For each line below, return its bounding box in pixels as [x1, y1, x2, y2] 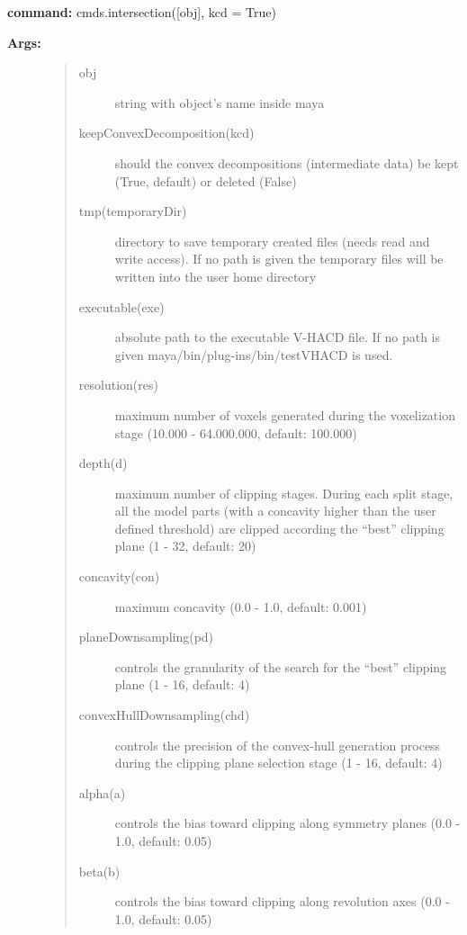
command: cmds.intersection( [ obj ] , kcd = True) [7, 3, 276, 21]
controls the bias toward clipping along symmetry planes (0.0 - [114, 814, 461, 832]
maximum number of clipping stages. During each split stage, [114, 483, 454, 502]
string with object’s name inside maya [114, 93, 325, 112]
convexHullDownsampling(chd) [78, 706, 250, 724]
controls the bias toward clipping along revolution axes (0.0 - [114, 892, 450, 911]
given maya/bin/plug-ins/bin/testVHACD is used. [114, 345, 393, 364]
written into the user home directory [114, 266, 317, 285]
